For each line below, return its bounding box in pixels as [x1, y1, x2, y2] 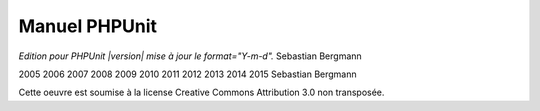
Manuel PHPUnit [18, 15, 158, 37]
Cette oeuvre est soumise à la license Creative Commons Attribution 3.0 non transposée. [18, 86, 385, 99]
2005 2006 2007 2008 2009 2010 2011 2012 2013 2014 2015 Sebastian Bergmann [18, 68, 357, 80]
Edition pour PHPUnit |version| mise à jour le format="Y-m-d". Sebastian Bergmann [18, 50, 362, 62]
